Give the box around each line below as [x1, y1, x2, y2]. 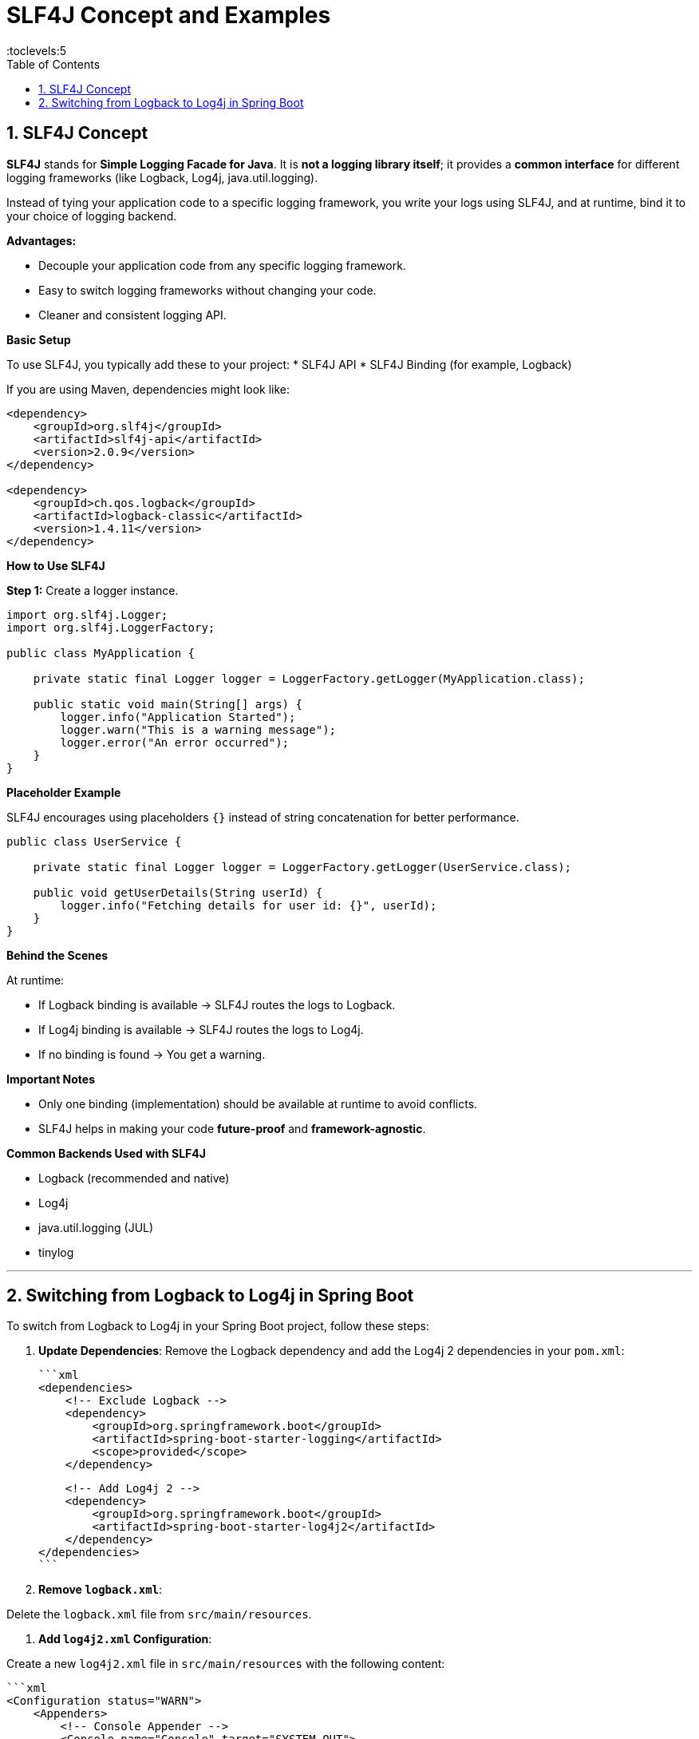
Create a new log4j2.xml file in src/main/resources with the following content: [6, 1657, 445, 1671]
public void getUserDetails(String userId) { [33, 885, 323, 899]
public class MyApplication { [6, 646, 195, 660]
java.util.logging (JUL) [38, 1220, 154, 1234]
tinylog [38, 1245, 74, 1259]
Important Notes [6, 1072, 96, 1086]
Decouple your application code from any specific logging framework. [38, 258, 406, 272]
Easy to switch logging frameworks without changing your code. [38, 283, 377, 297]
